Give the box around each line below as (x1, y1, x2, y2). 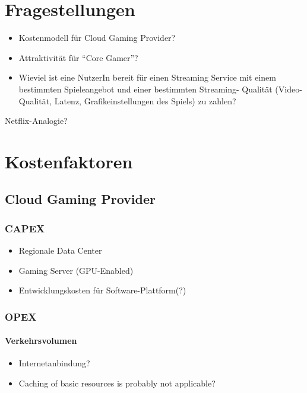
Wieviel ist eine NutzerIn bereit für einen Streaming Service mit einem (18, 71, 276, 84)
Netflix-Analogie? (5, 114, 68, 127)
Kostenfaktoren (5, 149, 133, 173)
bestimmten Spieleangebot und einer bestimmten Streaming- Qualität (18, 82, 273, 95)
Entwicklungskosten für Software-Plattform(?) (18, 284, 186, 296)
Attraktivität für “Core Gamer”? (18, 51, 138, 63)
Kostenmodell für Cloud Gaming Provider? (18, 31, 176, 44)
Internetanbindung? (18, 357, 90, 369)
